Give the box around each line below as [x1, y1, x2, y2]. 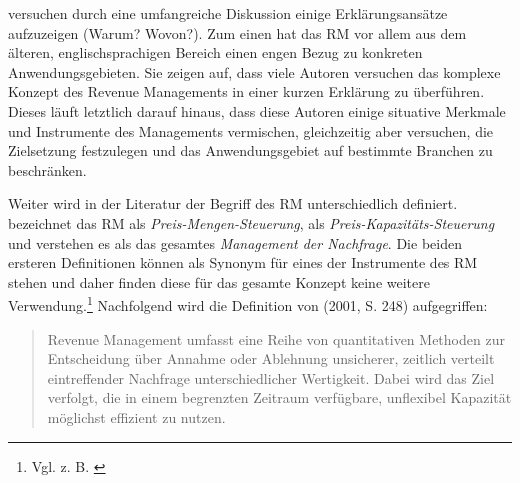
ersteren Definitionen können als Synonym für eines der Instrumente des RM [8, 252, 478, 273]
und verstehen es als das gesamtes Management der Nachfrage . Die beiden [8, 232, 462, 253]
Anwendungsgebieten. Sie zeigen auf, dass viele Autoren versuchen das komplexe [8, 61, 501, 82]
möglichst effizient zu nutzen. [47, 406, 226, 427]
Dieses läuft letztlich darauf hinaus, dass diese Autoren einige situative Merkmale [8, 100, 506, 121]
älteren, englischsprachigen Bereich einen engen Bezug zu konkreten [8, 42, 423, 63]
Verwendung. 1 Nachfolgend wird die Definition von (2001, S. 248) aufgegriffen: [8, 292, 488, 315]
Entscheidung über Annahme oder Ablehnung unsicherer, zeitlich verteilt [47, 348, 495, 369]
